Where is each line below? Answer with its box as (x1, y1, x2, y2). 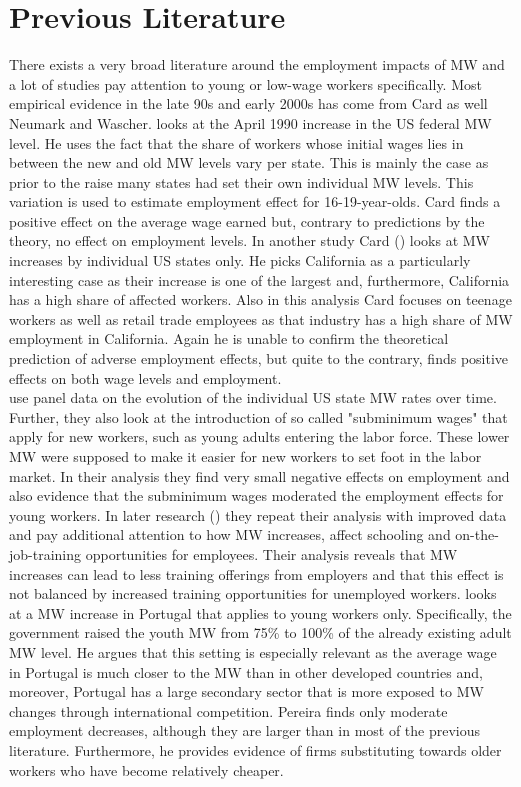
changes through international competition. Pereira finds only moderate (9, 700, 448, 721)
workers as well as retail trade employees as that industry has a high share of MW (9, 308, 513, 329)
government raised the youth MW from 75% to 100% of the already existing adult (9, 622, 512, 643)
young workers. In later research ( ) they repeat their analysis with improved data (9, 504, 507, 525)
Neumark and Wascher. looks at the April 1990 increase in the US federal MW (9, 112, 492, 133)
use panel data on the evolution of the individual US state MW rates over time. (9, 387, 497, 408)
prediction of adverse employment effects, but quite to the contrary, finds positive (9, 348, 509, 369)
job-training (9, 543, 82, 564)
